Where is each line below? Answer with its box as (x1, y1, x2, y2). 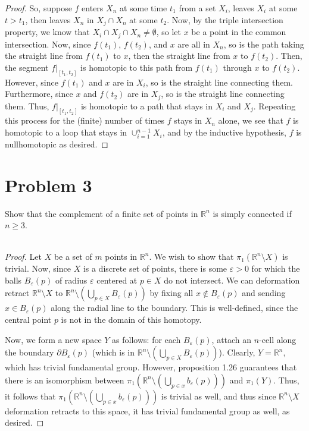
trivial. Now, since (5, 262, 71, 275)
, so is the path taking (223, 37, 304, 50)
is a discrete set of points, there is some (83, 262, 227, 275)
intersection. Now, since (5, 37, 91, 50)
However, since (5, 75, 58, 88)
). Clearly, (219, 346, 255, 358)
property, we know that (5, 26, 90, 38)
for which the (251, 262, 300, 275)
